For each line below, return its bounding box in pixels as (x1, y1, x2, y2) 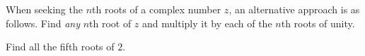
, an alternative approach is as (228, 2, 360, 16)
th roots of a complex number (92, 2, 221, 16)
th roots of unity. (281, 15, 355, 30)
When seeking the (6, 2, 83, 16)
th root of (89, 15, 132, 30)
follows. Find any (6, 15, 80, 30)
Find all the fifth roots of (6, 39, 115, 54)
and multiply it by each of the (142, 15, 272, 30)
